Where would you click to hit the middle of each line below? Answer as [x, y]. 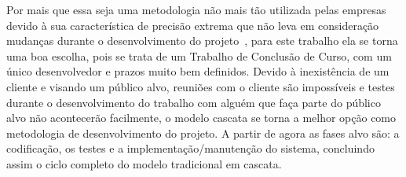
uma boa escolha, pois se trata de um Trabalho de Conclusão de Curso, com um [199, 55]
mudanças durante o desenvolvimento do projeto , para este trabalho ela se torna [202, 41]
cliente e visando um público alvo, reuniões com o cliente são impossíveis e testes [201, 86]
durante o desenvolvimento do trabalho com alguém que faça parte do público [194, 102]
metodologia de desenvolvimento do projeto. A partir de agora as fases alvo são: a [203, 133]
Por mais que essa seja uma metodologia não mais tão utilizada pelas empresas [196, 9]
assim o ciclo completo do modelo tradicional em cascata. [144, 163]
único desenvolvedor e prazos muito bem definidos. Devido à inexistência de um [198, 71]
